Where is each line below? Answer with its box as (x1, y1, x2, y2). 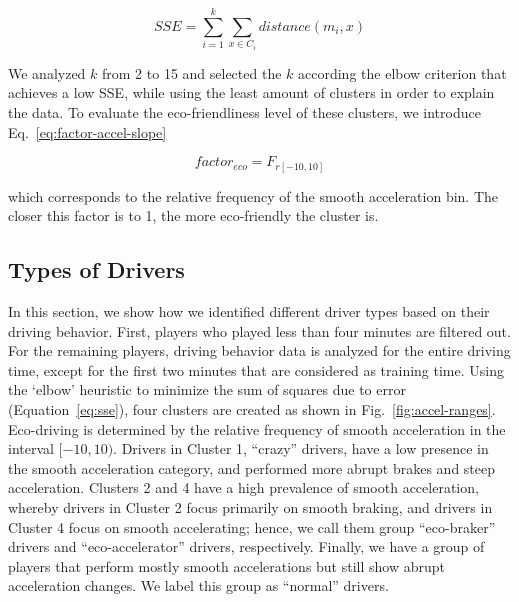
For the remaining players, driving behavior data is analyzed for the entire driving (8, 340, 511, 361)
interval (8, 438, 54, 459)
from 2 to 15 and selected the (102, 62, 282, 83)
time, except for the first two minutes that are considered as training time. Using (8, 359, 504, 380)
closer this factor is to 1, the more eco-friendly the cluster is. (8, 205, 379, 226)
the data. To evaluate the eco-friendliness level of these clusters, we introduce (8, 101, 481, 122)
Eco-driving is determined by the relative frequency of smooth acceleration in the (8, 418, 506, 439)
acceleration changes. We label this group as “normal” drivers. (8, 575, 389, 596)
